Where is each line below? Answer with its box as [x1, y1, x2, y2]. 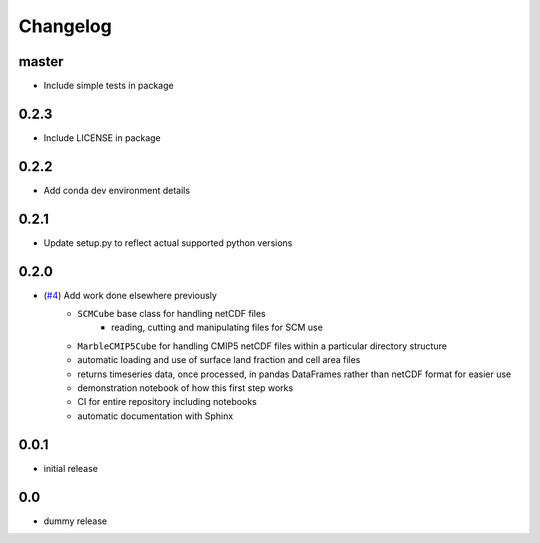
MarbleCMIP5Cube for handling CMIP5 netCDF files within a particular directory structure [77, 340, 447, 352]
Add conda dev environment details [43, 184, 190, 196]
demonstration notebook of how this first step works [77, 382, 294, 394]
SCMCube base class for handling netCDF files [77, 308, 266, 320]
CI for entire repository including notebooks [77, 396, 257, 408]
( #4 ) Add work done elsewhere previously [43, 289, 217, 301]
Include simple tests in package [43, 80, 174, 92]
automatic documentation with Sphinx [77, 410, 234, 422]
